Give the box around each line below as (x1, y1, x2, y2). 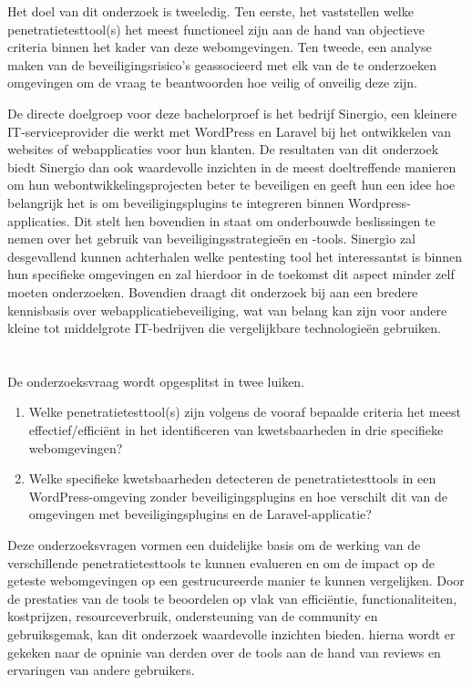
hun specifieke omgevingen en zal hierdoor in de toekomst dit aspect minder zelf (7, 265, 455, 284)
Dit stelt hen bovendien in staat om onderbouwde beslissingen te (74, 211, 436, 230)
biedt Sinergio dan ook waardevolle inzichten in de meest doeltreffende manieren (7, 157, 457, 176)
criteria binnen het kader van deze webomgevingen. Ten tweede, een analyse (7, 37, 432, 57)
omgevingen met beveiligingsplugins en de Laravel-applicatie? (28, 504, 372, 524)
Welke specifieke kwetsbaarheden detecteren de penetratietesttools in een (28, 469, 436, 488)
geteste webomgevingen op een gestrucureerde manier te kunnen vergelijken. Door (7, 571, 465, 590)
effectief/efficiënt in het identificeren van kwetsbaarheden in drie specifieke (28, 420, 444, 440)
